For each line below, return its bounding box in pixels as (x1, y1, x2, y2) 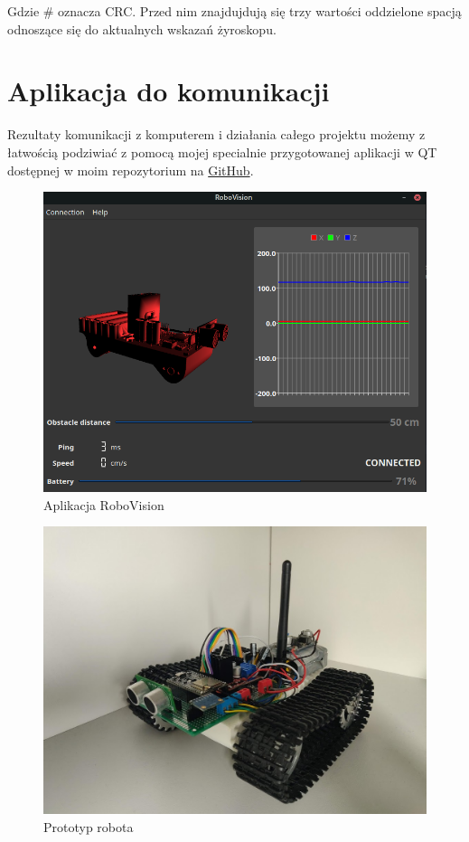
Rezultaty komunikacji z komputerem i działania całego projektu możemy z (7, 125, 426, 144)
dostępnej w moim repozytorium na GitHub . (7, 160, 254, 179)
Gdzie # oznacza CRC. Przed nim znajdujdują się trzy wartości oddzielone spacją (7, 2, 462, 20)
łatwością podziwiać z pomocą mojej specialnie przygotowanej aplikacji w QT (7, 142, 437, 161)
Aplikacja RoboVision (43, 495, 164, 514)
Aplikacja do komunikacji (7, 72, 330, 109)
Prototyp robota (43, 817, 134, 836)
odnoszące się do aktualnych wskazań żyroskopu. (7, 19, 277, 38)
